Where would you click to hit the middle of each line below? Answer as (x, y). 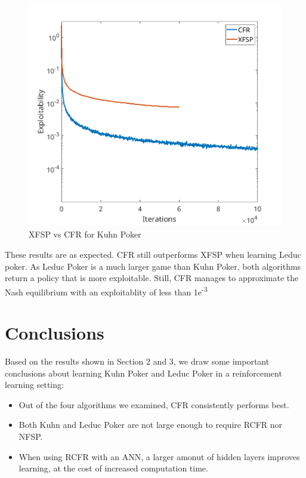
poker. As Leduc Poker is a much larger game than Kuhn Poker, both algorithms (153, 266)
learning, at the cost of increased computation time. (113, 468)
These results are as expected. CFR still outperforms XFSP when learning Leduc (153, 254)
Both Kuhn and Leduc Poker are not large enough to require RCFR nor (151, 425)
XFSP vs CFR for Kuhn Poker (85, 234)
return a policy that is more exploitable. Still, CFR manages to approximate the (152, 278)
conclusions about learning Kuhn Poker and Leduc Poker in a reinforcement (143, 373)
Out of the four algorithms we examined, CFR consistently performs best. (154, 404)
